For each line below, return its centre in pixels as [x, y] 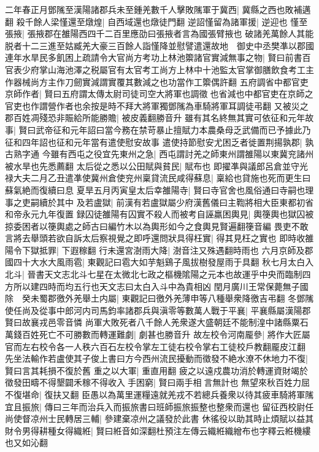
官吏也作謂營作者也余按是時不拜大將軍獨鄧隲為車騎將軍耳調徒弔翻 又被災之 [157, 105]
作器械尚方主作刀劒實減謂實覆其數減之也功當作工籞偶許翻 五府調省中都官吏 [157, 81]
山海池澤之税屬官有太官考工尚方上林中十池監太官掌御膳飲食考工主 [181, 69]
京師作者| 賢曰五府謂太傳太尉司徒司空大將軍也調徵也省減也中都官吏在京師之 [159, 94]
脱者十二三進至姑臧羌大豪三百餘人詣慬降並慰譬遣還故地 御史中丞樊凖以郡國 [159, 45]
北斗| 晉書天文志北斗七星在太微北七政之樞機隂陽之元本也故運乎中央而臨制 [154, 274]
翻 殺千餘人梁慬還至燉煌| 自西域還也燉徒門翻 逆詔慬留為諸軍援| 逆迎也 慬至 [156, 21]
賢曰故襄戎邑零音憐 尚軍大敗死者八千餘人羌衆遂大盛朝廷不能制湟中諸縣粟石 [157, 322]
